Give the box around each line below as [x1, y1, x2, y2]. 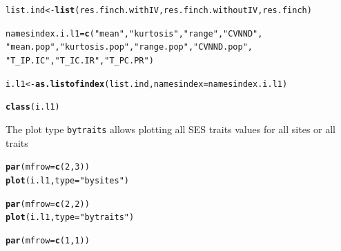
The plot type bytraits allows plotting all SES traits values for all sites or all [6, 121, 335, 136]
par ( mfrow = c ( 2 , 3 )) [6, 162, 90, 172]
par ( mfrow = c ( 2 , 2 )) [6, 199, 90, 209]
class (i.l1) [6, 102, 60, 112]
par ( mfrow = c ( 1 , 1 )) [6, 235, 90, 245]
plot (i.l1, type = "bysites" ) [6, 175, 130, 185]
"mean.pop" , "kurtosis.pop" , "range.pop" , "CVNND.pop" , [6, 42, 253, 52]
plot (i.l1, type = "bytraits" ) [6, 212, 135, 223]
